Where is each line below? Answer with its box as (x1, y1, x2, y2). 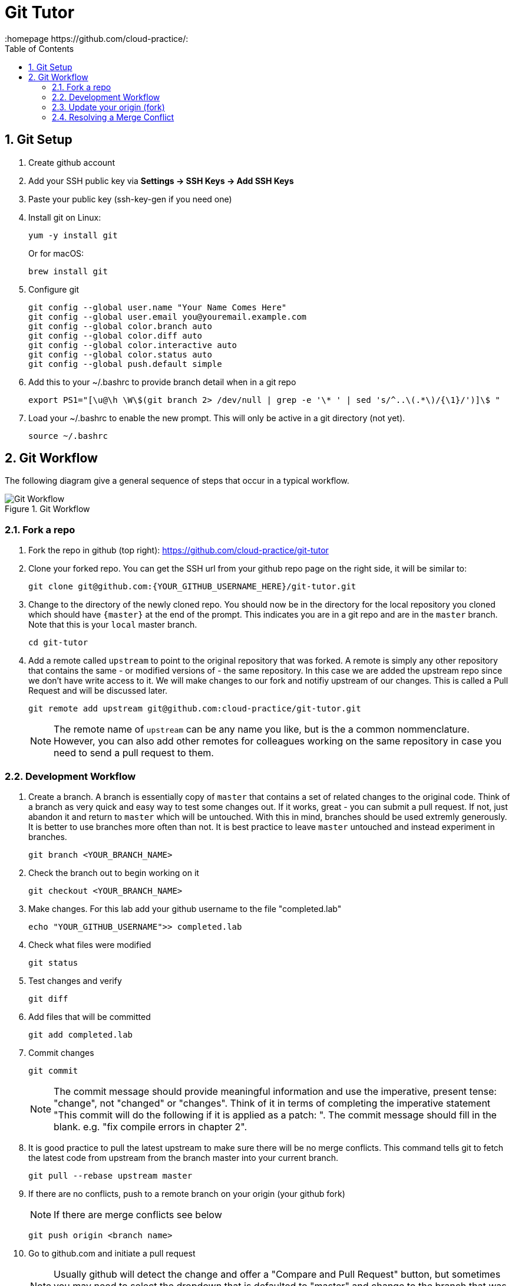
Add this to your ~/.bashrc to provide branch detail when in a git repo (28, 376, 296, 387)
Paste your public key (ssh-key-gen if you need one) (28, 193, 232, 204)
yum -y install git (28, 230, 118, 240)
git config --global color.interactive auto (28, 340, 237, 350)
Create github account (28, 157, 115, 168)
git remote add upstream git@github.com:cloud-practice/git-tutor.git (28, 704, 361, 714)
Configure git (28, 284, 80, 294)
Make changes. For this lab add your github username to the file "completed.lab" (28, 903, 342, 914)
